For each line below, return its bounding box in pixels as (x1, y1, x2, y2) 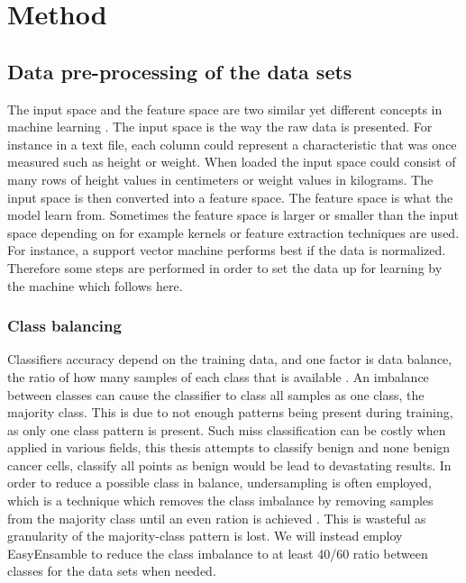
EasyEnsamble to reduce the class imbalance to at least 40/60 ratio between (7, 543, 428, 562)
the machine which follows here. (7, 276, 183, 295)
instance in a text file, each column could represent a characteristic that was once (7, 134, 457, 153)
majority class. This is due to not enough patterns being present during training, (7, 403, 453, 422)
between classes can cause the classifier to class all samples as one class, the (7, 385, 425, 404)
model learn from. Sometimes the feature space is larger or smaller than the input (7, 205, 460, 224)
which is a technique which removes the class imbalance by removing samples (7, 491, 434, 510)
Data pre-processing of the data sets (7, 57, 352, 85)
